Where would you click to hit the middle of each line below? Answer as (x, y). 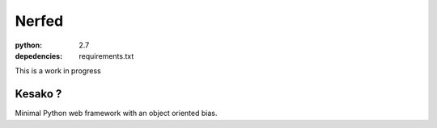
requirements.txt (106, 56)
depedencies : (39, 56)
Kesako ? (38, 94)
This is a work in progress (58, 71)
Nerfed (39, 21)
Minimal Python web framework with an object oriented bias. (116, 114)
